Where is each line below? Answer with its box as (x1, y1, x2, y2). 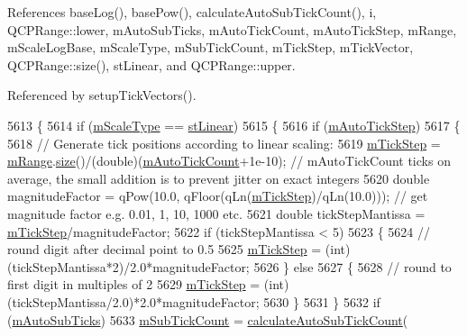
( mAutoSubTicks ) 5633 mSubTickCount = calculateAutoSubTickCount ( (7, 310, 408, 329)
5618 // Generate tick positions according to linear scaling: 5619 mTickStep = (7, 133, 441, 152)
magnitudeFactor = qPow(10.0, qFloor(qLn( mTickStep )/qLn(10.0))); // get (7, 186, 428, 205)
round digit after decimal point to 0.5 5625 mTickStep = (7, 240, 322, 259)
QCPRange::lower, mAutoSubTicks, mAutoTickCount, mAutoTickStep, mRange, (7, 20, 457, 39)
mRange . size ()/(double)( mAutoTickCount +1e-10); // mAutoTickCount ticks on (7, 151, 451, 170)
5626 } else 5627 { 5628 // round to (253, 257, 452, 276)
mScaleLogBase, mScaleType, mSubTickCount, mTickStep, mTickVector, (7, 38, 414, 57)
